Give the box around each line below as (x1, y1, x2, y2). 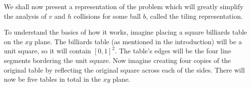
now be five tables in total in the (4, 74, 101, 84)
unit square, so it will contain (4, 46, 91, 56)
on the (4, 36, 23, 46)
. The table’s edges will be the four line (115, 46, 231, 56)
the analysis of (4, 11, 47, 21)
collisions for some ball (74, 11, 141, 21)
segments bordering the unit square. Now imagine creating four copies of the (4, 55, 231, 65)
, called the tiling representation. (146, 11, 243, 21)
